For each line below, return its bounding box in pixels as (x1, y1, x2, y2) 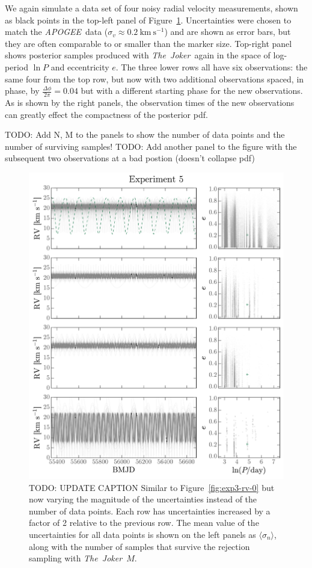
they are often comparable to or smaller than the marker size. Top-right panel (5, 37, 292, 49)
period (5, 60, 28, 73)
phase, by (5, 84, 40, 97)
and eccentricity (50, 60, 109, 73)
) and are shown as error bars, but (164, 25, 291, 38)
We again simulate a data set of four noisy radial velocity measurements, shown (5, 2, 298, 14)
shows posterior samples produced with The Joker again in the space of (5, 49, 271, 61)
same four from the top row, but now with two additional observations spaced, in (5, 72, 304, 85)
